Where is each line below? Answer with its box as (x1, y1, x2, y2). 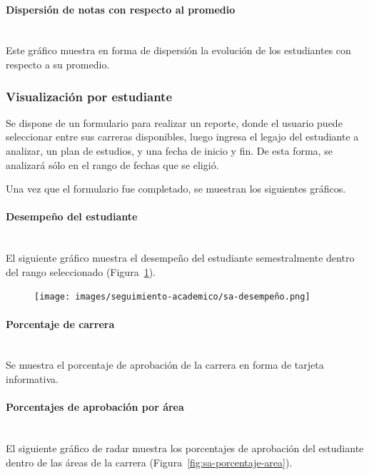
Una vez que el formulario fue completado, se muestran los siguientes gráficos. (6, 181, 346, 196)
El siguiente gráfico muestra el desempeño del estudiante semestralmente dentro (6, 250, 355, 265)
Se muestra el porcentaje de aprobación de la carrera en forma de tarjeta (6, 357, 324, 372)
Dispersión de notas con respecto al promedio (6, 1, 236, 16)
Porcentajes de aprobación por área (6, 399, 184, 414)
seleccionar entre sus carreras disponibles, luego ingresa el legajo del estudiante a (6, 129, 359, 144)
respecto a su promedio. (6, 56, 110, 71)
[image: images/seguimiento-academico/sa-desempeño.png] (34, 292, 310, 302)
